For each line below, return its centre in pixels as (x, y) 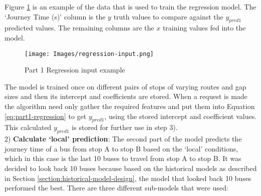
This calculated (28, 127)
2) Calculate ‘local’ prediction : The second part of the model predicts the (123, 139)
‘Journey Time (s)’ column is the (55, 16)
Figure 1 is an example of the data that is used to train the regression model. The (130, 6)
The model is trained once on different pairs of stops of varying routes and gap (125, 86)
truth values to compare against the (168, 16)
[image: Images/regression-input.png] (89, 54)
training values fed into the (204, 28)
